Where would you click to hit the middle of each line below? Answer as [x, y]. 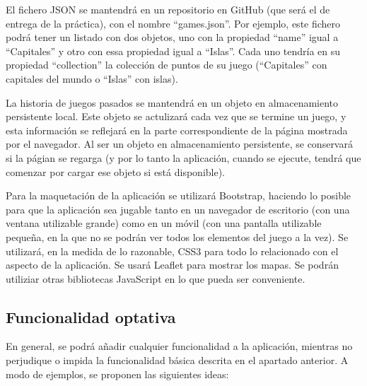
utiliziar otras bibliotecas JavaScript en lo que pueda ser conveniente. [156, 278]
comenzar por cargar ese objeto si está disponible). [116, 171]
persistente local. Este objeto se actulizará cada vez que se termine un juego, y [176, 116]
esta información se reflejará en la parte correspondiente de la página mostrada [177, 130]
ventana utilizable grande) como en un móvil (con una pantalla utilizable [164, 223]
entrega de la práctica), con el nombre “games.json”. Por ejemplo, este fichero [173, 23]
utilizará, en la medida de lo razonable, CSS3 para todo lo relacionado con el [172, 251]
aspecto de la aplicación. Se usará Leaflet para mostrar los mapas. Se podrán [172, 265]
